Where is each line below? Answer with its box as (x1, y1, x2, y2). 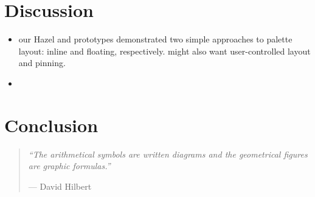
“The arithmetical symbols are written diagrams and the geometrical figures (28, 147, 308, 160)
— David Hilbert (28, 179, 92, 192)
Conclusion (4, 112, 99, 137)
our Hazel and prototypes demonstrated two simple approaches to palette (18, 33, 292, 45)
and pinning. (18, 56, 66, 69)
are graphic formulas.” (28, 159, 111, 172)
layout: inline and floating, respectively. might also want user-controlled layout (18, 44, 311, 57)
